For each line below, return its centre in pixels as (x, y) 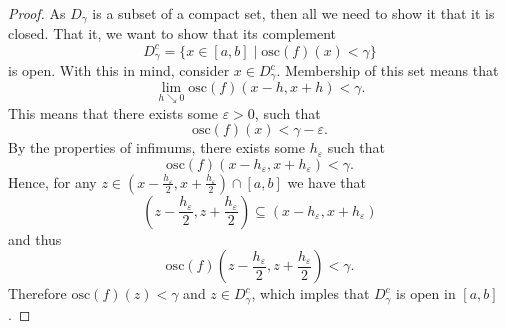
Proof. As (37, 13)
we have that (326, 181)
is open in (426, 293)
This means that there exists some (113, 112)
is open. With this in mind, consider (119, 70)
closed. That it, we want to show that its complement (172, 33)
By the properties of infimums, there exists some (156, 147)
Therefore (37, 293)
